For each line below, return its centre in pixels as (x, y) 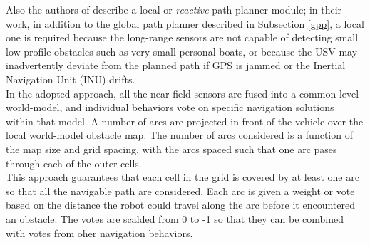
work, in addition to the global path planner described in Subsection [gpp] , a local (185, 23)
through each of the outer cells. (74, 163)
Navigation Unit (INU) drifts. (71, 79)
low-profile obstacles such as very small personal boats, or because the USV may (182, 51)
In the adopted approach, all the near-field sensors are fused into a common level (183, 93)
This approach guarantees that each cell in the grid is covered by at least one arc (183, 177)
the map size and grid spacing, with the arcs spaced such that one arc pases (171, 148)
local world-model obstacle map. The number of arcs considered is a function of (179, 135)
